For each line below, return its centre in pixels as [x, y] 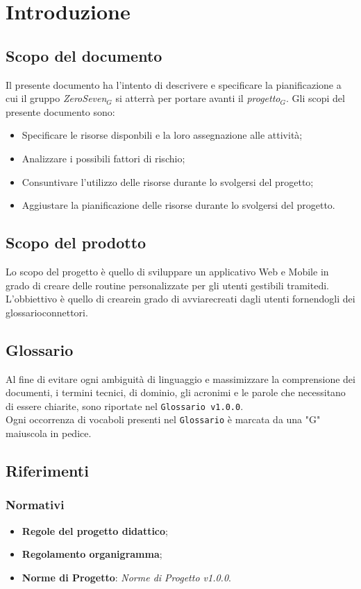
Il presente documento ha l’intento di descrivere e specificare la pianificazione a [174, 84]
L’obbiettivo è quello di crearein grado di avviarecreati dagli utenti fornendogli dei [180, 299]
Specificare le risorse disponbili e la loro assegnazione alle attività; [162, 135]
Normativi [35, 505]
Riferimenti [47, 470]
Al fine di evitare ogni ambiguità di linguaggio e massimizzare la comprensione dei [180, 378]
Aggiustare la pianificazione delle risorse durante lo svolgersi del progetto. [178, 205]
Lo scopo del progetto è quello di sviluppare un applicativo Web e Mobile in [167, 271]
